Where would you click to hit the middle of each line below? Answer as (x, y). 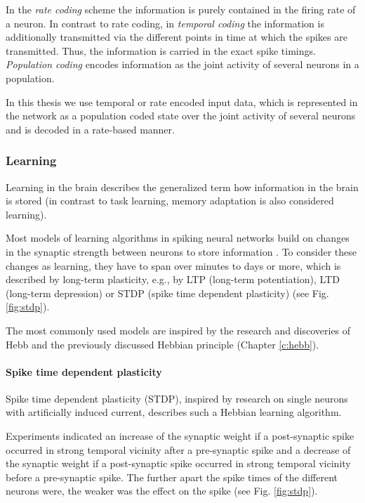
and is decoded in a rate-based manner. (90, 129)
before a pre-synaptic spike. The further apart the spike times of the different (172, 477)
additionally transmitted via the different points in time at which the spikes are (177, 37)
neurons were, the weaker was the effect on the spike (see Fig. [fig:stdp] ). (162, 491)
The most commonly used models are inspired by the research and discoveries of (178, 330)
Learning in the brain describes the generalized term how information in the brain (182, 187)
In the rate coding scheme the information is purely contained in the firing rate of (181, 9)
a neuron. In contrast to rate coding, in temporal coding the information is (165, 23)
